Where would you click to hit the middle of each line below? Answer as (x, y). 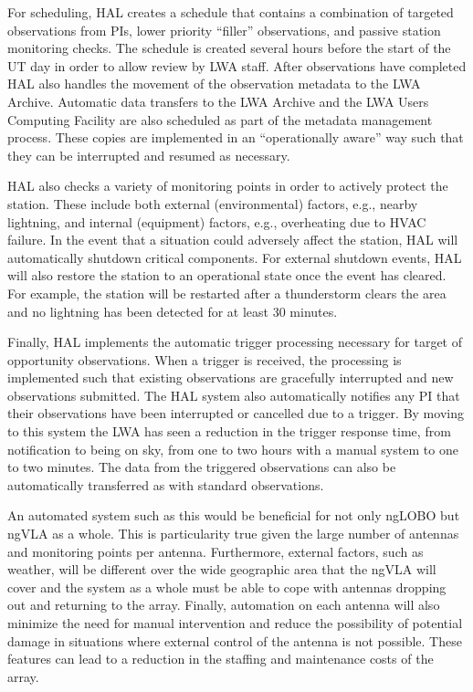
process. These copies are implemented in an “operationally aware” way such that (236, 137)
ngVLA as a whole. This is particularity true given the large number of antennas (233, 534)
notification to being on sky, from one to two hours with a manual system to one (233, 449)
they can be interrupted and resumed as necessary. (149, 155)
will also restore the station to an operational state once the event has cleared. (227, 275)
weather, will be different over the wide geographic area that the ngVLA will (222, 569)
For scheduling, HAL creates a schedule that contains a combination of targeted (231, 12)
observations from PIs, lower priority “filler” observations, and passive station (224, 30)
